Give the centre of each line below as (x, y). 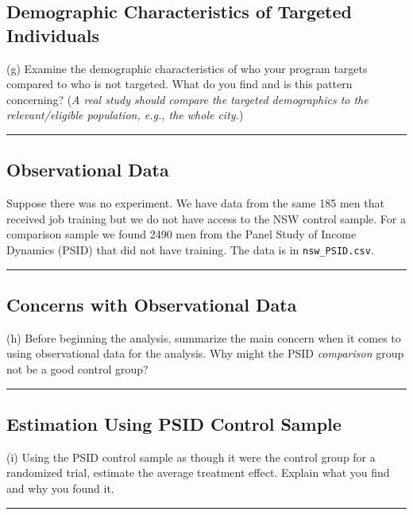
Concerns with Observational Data (152, 304)
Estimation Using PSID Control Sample (174, 423)
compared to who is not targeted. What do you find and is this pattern (179, 84)
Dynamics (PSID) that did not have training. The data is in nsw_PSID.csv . (190, 249)
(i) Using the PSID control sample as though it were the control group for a (191, 457)
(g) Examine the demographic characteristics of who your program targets (187, 68)
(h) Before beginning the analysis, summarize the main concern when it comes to (204, 337)
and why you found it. (60, 488)
